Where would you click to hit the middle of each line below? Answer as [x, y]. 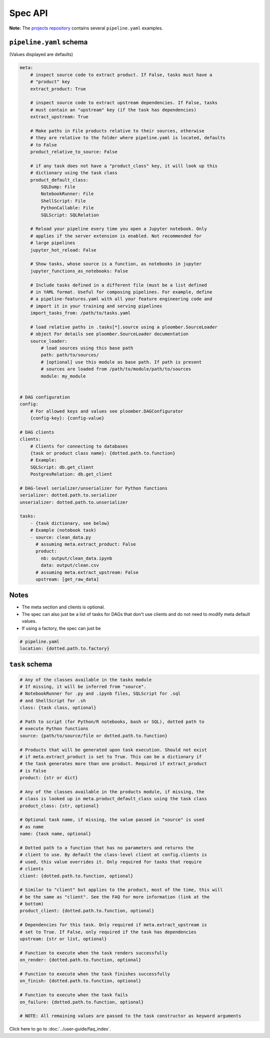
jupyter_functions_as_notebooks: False [79, 271]
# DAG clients [37, 432]
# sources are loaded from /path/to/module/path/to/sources [116, 369]
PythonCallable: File [67, 208]
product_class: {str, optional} [59, 806]
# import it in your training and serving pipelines [96, 306]
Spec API [28, 13]
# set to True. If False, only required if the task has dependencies [108, 932]
